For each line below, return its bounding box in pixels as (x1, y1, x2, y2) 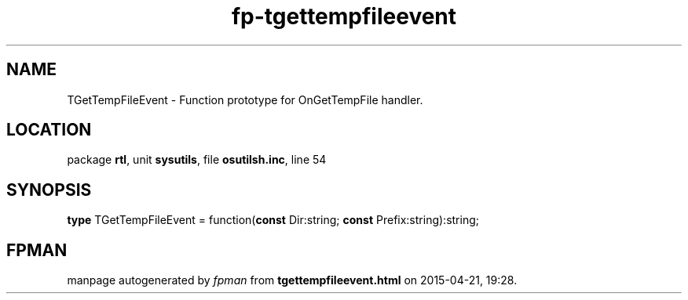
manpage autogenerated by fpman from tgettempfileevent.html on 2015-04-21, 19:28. (67, 273, 518, 287)
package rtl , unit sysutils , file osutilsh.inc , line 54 (67, 153, 327, 167)
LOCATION (6, 120, 92, 140)
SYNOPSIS (6, 179, 92, 200)
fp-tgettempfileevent (231, 3, 457, 30)
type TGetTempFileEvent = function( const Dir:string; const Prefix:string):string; (67, 213, 479, 227)
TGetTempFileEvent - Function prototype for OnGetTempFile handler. (67, 92, 423, 107)
